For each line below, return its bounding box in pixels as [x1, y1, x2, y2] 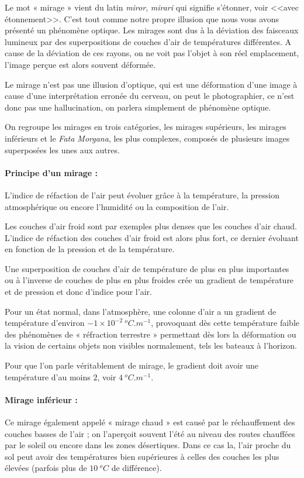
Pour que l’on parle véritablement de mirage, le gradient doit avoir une [5, 359, 259, 372]
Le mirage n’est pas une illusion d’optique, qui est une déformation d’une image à [5, 78, 298, 90]
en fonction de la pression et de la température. [5, 243, 175, 255]
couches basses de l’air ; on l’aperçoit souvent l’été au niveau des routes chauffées [5, 427, 295, 439]
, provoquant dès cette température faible [151, 317, 300, 329]
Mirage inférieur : [5, 393, 78, 405]
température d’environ [5, 317, 85, 329]
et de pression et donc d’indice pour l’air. [5, 286, 152, 298]
